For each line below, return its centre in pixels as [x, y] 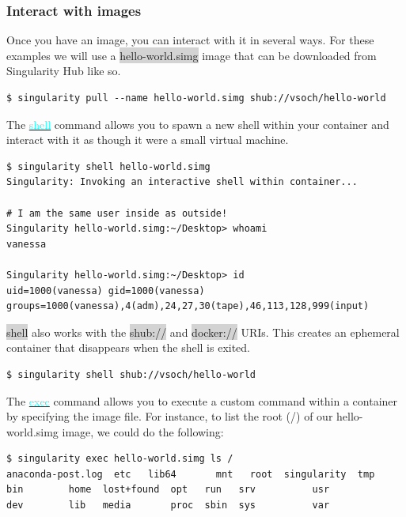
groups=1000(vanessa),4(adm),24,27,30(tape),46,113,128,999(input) [188, 306]
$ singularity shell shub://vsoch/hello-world [131, 374]
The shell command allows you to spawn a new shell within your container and [198, 124]
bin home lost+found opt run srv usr [168, 490]
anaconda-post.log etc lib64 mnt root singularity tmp [191, 474]
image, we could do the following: [143, 431]
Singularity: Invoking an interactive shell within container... [182, 182]
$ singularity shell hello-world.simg [108, 166]
